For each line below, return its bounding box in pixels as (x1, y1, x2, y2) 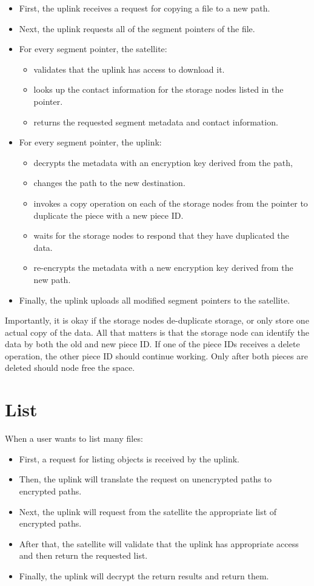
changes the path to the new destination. (33, 176, 185, 189)
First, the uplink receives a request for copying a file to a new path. (19, 2, 270, 14)
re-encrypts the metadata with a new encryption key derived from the (33, 261, 293, 274)
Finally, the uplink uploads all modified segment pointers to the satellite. (19, 293, 290, 306)
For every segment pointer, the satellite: (19, 42, 167, 55)
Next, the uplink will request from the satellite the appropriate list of (19, 505, 277, 518)
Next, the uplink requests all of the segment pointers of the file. (19, 22, 255, 35)
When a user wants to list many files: (5, 432, 143, 445)
